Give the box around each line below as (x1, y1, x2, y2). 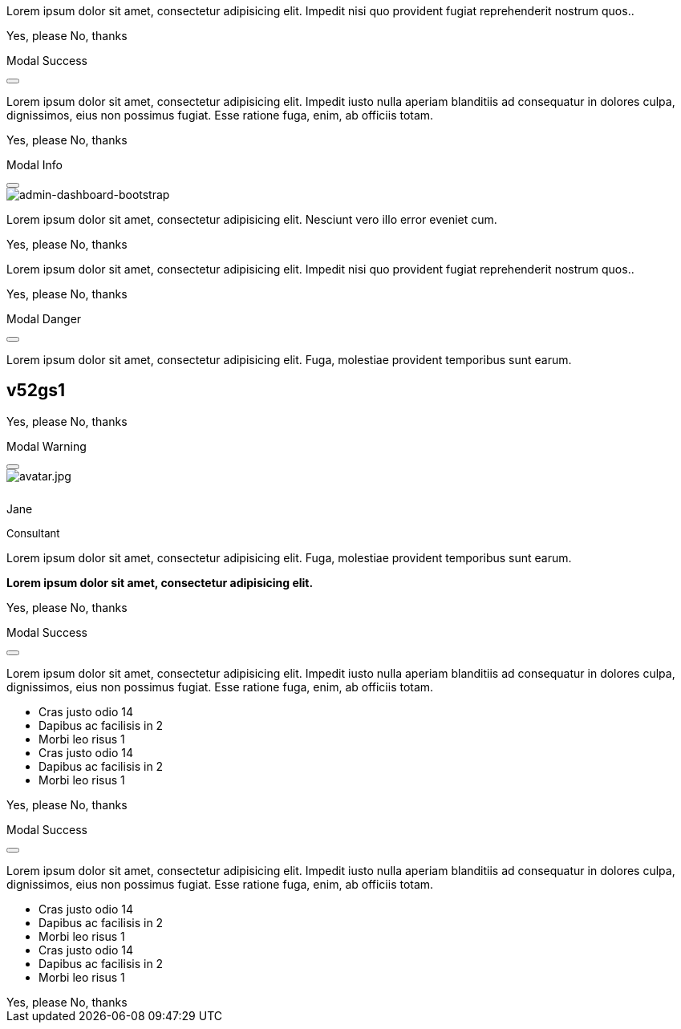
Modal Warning (6, 439, 87, 453)
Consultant (6, 526, 60, 540)
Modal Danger (6, 312, 82, 326)
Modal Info (6, 158, 63, 172)
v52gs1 (6, 380, 65, 401)
